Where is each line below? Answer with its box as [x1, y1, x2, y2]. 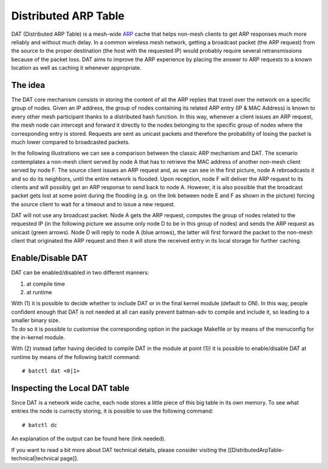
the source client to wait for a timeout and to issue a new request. [11, 200, 176, 208]
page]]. [60, 454, 79, 462]
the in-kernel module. [11, 334, 65, 341]
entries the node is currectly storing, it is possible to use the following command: [11, 407, 214, 415]
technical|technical [11, 454, 59, 462]
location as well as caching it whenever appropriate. [11, 64, 142, 72]
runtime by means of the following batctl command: [11, 353, 141, 360]
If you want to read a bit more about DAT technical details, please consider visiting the [11, 446, 227, 453]
